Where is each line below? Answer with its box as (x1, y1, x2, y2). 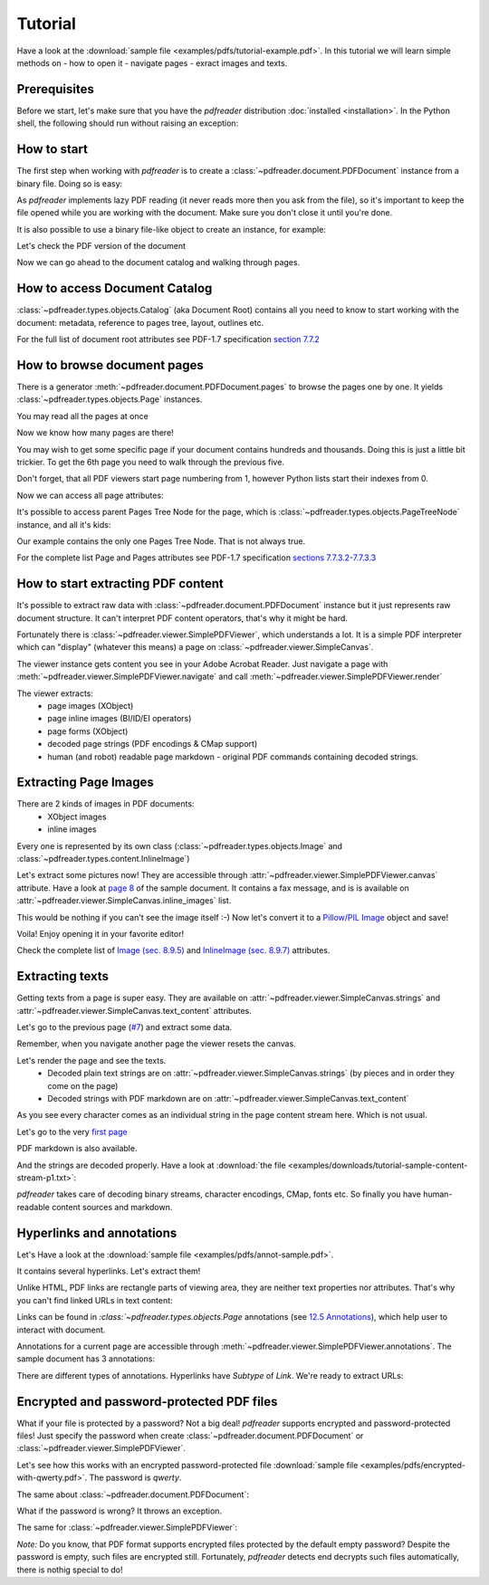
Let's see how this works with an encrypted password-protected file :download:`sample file (16, 1459, 359, 1470)
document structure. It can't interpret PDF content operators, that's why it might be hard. (16, 612, 349, 624)
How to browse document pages (16, 358, 204, 373)
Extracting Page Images (16, 775, 154, 790)
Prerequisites (16, 81, 94, 97)
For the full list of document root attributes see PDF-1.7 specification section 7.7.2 (16, 334, 321, 345)
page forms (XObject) (47, 725, 129, 737)
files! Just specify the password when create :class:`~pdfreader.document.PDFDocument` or (16, 1430, 364, 1441)
